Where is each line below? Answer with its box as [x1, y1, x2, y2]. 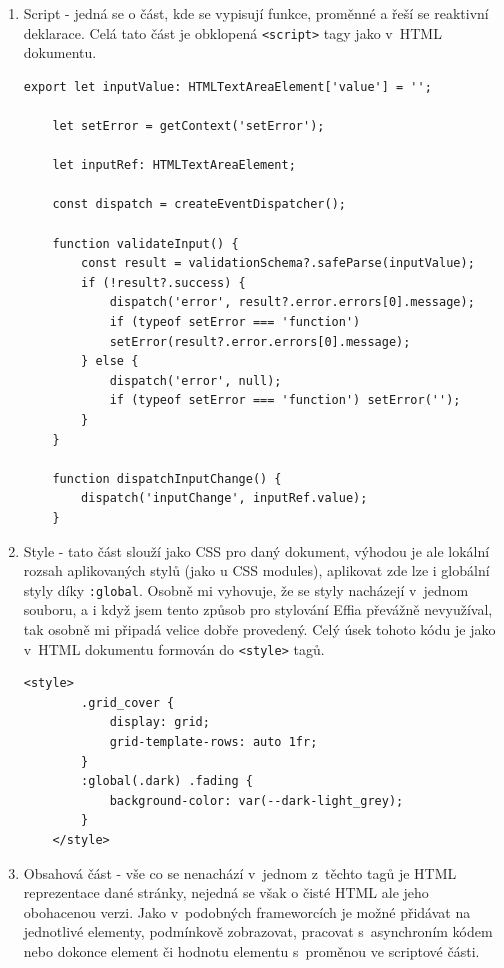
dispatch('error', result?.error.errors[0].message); [109, 295, 475, 310]
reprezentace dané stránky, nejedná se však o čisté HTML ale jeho [23, 882, 429, 903]
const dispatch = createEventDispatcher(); [52, 197, 346, 212]
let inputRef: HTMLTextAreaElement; [52, 158, 296, 173]
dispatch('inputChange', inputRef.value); [81, 491, 368, 506]
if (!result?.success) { [81, 275, 246, 290]
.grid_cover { [81, 695, 175, 710]
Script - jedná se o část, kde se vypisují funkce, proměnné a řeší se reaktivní [23, 3, 489, 23]
